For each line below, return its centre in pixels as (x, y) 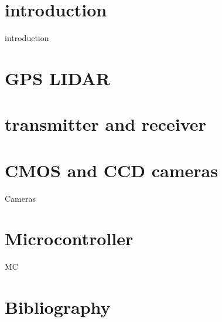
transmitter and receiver (105, 124)
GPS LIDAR (57, 78)
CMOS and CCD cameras (111, 170)
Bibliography (58, 307)
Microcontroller (69, 238)
